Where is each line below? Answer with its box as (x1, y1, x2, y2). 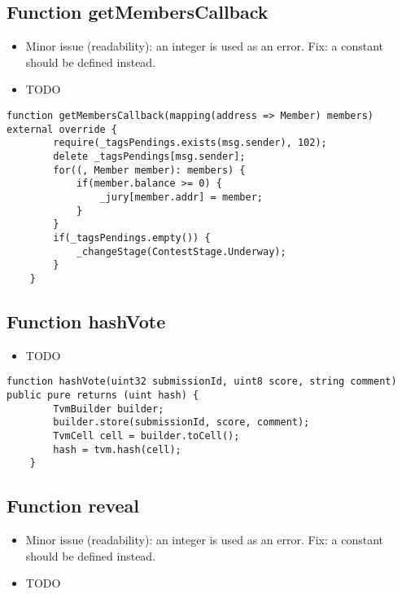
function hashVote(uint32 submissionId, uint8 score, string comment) (7, 376, 397, 388)
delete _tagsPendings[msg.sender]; (53, 150, 246, 162)
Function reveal (7, 493, 139, 518)
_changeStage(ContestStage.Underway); (76, 245, 286, 257)
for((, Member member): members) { (53, 164, 246, 176)
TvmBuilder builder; (53, 403, 164, 415)
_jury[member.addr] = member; (99, 191, 263, 203)
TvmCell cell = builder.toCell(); (53, 429, 240, 442)
